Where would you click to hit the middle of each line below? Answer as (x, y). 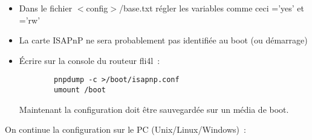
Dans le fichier (46, 8)
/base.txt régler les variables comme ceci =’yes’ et (211, 8)
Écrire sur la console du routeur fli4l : (89, 60)
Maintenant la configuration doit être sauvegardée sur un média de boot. (154, 109)
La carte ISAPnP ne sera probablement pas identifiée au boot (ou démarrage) (163, 40)
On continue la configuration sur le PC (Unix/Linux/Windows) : (125, 129)
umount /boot (80, 90)
